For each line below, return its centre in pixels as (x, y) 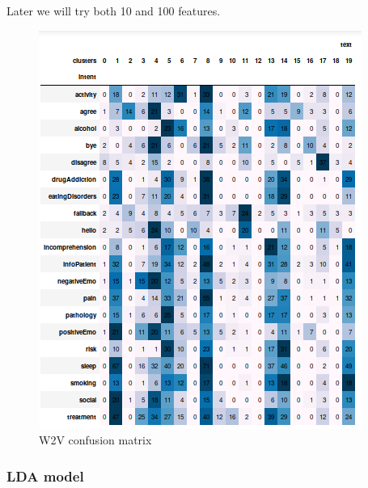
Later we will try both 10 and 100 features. (114, 11)
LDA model (45, 475)
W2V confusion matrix (95, 440)
